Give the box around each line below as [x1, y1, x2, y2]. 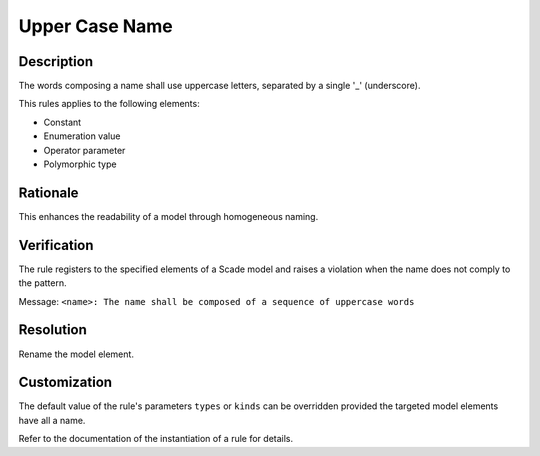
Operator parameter [43, 144, 126, 156]
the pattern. [18, 277, 67, 289]
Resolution [18, 321, 87, 339]
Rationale [18, 184, 79, 201]
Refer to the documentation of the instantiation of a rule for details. [18, 433, 294, 445]
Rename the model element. [18, 348, 135, 360]
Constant [43, 116, 82, 128]
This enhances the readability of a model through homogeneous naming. [18, 210, 319, 222]
